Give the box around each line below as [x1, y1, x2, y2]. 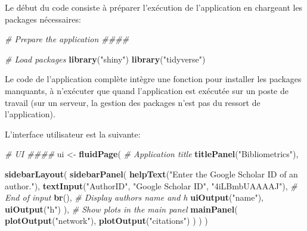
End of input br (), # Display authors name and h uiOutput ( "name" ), [5, 191, 263, 204]
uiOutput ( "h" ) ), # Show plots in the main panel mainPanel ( [5, 202, 238, 215]
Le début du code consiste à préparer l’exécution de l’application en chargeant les [5, 1, 303, 13]
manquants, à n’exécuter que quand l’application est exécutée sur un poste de [5, 84, 289, 96]
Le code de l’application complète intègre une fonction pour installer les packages [5, 73, 302, 85]
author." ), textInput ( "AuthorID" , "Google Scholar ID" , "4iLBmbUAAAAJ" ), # [5, 179, 297, 192]
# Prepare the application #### [5, 33, 129, 45]
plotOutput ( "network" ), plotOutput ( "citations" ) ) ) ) [5, 214, 208, 227]
